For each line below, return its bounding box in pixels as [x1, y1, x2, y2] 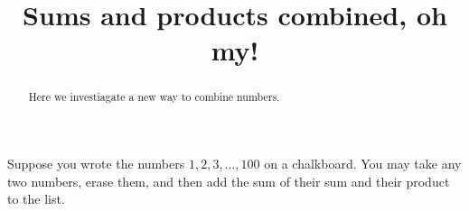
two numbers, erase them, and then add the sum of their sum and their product [7, 171, 450, 190]
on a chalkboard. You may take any [264, 154, 462, 173]
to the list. [7, 189, 65, 208]
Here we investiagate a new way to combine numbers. [28, 89, 280, 105]
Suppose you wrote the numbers [7, 154, 185, 173]
